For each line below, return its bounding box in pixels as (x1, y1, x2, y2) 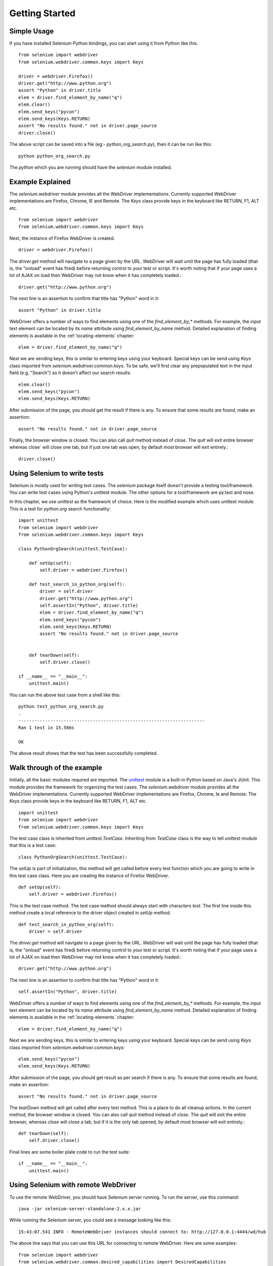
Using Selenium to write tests (9, 469, 104, 478)
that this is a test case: (9, 842, 57, 848)
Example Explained (9, 177, 71, 186)
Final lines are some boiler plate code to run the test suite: (9, 1149, 130, 1155)
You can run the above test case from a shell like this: (9, 692, 121, 698)
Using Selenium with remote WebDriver (9, 1180, 136, 1190)
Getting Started (9, 8, 76, 19)
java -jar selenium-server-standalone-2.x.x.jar (18, 1206, 141, 1211)
